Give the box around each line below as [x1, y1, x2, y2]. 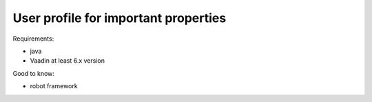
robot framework [30, 82, 79, 90]
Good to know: [12, 69, 55, 77]
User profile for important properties [12, 10, 227, 25]
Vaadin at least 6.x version [30, 57, 105, 65]
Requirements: [12, 34, 54, 43]
